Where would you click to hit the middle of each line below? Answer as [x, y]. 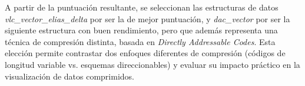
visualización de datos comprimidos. [69, 76]
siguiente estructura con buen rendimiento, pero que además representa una [141, 30]
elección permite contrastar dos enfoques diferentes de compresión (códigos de [145, 53]
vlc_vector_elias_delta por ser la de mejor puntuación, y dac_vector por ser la [147, 18]
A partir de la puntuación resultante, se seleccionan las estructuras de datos [142, 7]
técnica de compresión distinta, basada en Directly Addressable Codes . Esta [140, 41]
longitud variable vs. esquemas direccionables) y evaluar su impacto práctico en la [152, 64]
